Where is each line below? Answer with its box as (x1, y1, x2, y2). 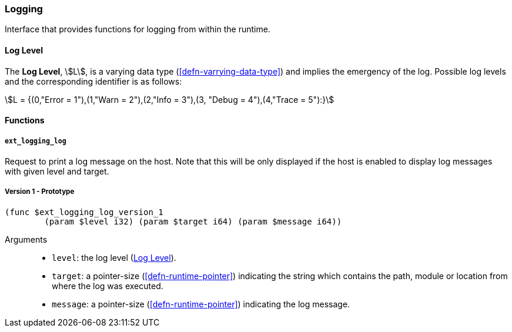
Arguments (5, 234, 48, 244)
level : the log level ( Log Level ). (52, 252, 176, 263)
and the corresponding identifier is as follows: (5, 76, 182, 86)
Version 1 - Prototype (5, 187, 75, 196)
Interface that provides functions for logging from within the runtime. (5, 24, 270, 35)
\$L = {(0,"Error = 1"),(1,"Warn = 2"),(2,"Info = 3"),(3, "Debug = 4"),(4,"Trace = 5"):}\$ (5, 94, 334, 105)
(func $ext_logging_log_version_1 (5, 207, 163, 217)
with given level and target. (5, 166, 109, 176)
